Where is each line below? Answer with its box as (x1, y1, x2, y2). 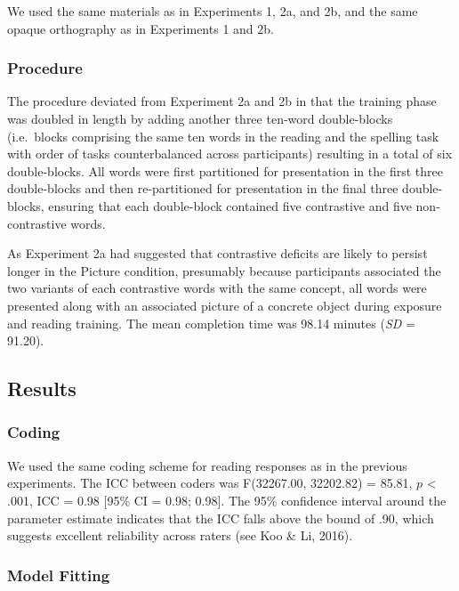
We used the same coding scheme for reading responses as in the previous (7, 456, 407, 474)
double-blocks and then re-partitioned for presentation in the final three (7, 179, 399, 198)
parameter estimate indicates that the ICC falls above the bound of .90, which (7, 508, 434, 527)
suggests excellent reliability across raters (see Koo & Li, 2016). (7, 526, 353, 545)
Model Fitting (7, 563, 110, 586)
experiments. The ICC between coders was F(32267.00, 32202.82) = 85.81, (7, 474, 413, 492)
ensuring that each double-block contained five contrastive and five (48, 196, 412, 215)
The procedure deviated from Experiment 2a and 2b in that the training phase (7, 92, 437, 110)
